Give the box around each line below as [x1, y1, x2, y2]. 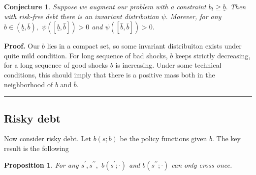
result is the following [4, 143, 69, 153]
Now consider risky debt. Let [4, 133, 91, 144]
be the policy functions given [120, 133, 207, 144]
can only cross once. [171, 159, 232, 170]
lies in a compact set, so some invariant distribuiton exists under [47, 41, 242, 51]
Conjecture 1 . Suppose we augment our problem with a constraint [4, 1, 206, 11]
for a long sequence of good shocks [4, 60, 108, 70]
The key [216, 133, 241, 144]
